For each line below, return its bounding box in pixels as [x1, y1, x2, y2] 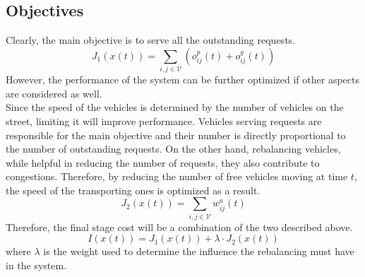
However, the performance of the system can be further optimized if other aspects [6, 72, 360, 87]
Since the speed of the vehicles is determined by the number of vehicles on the [6, 100, 344, 114]
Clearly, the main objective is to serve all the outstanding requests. [6, 33, 295, 47]
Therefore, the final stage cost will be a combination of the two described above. [6, 219, 353, 234]
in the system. [6, 257, 67, 272]
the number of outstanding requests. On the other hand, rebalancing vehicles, [6, 141, 341, 156]
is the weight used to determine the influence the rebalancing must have [43, 244, 354, 259]
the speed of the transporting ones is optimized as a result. [6, 182, 261, 197]
